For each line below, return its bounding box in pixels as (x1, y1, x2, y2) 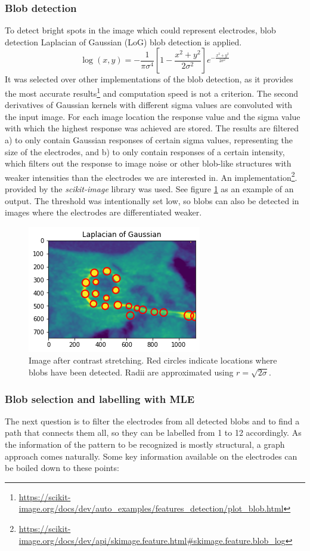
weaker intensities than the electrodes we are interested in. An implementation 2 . (5, 169, 297, 183)
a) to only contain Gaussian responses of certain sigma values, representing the (5, 134, 293, 146)
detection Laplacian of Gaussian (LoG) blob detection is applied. (5, 35, 242, 48)
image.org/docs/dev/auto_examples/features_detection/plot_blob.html (18, 502, 284, 515)
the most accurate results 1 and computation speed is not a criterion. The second (5, 85, 299, 99)
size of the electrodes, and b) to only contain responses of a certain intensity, (5, 145, 285, 158)
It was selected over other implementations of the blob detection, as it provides (5, 73, 293, 85)
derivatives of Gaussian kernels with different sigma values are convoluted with (5, 98, 293, 111)
